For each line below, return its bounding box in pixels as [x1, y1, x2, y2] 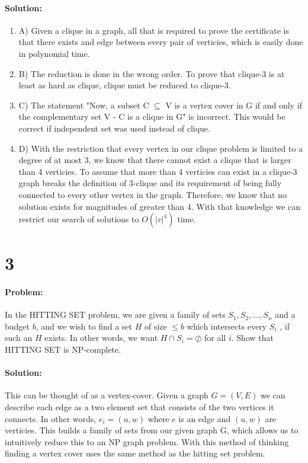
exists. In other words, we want [44, 331, 158, 344]
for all [204, 331, 226, 344]
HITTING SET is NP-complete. [5, 343, 121, 356]
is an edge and [178, 412, 231, 424]
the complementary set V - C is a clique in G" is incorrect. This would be [18, 110, 285, 123]
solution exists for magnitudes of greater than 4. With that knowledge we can [18, 200, 301, 212]
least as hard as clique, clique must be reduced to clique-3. [18, 79, 231, 91]
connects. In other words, [5, 412, 97, 424]
